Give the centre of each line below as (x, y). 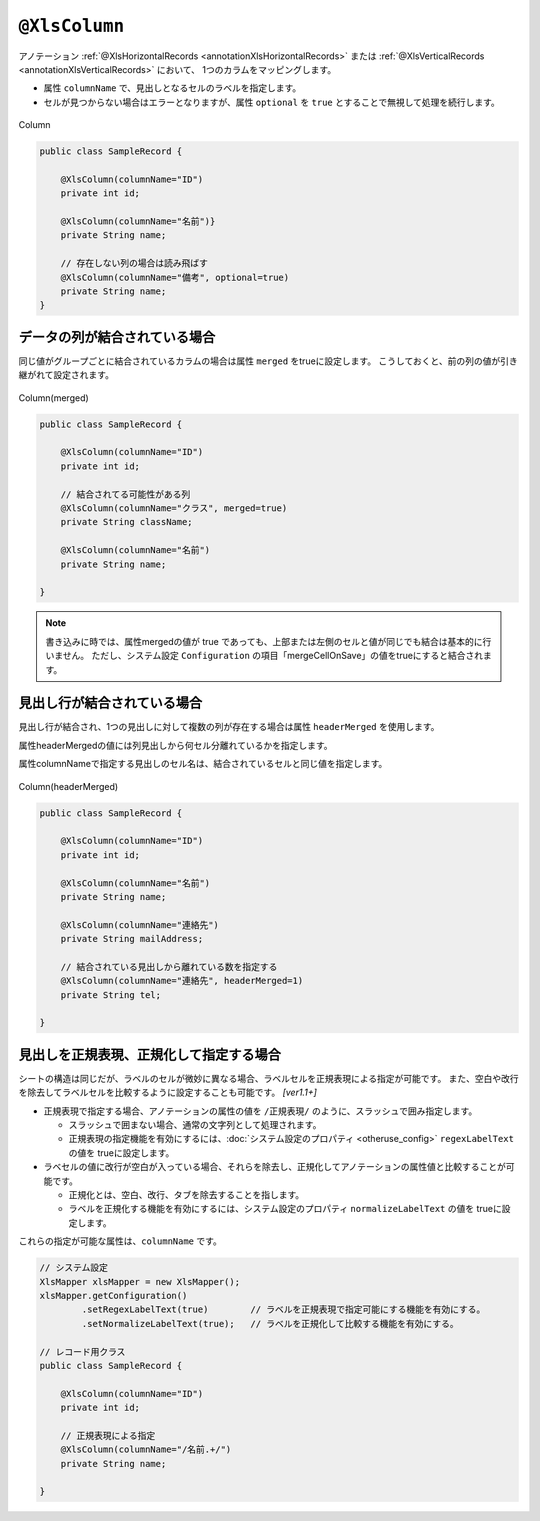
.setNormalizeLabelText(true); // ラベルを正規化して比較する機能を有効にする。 (270, 1323)
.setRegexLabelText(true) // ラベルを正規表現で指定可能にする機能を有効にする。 (283, 1309)
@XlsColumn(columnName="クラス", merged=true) (174, 508)
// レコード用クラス (82, 1351)
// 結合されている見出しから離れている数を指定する (169, 966)
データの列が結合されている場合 (117, 336)
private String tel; (111, 994)
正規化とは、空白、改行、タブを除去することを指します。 (186, 1195)
